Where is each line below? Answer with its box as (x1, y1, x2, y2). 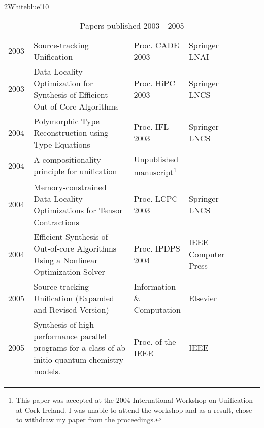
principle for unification (34, 165, 117, 177)
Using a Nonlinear (34, 254, 98, 266)
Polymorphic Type (34, 115, 100, 127)
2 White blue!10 (4, 1, 49, 11)
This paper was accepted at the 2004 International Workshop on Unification (16, 394, 253, 405)
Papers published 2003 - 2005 (80, 19, 184, 31)
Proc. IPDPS (134, 242, 180, 254)
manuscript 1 (134, 164, 177, 178)
